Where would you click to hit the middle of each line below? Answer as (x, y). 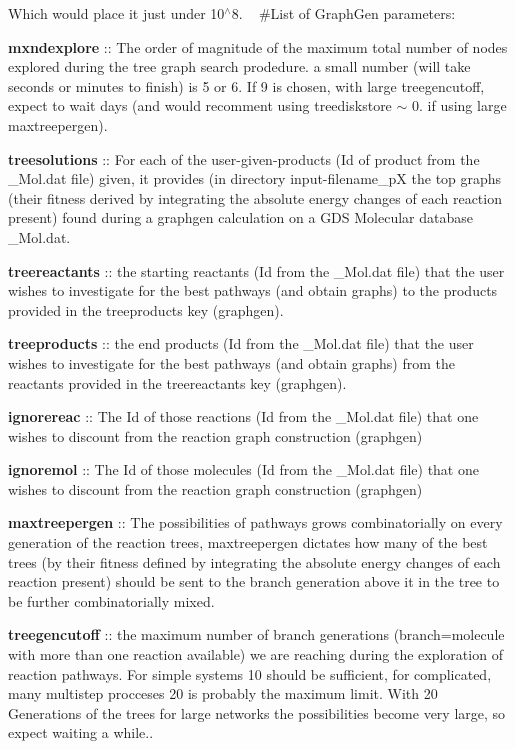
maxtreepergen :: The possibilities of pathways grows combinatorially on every (255, 522)
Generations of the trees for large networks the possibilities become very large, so (257, 712)
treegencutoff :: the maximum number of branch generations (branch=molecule (256, 634)
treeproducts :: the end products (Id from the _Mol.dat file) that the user (241, 343)
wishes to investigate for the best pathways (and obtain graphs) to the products (253, 290)
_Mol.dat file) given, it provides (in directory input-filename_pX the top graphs (255, 178)
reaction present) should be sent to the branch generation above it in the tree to (254, 581)
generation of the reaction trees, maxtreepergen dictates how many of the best (248, 542)
